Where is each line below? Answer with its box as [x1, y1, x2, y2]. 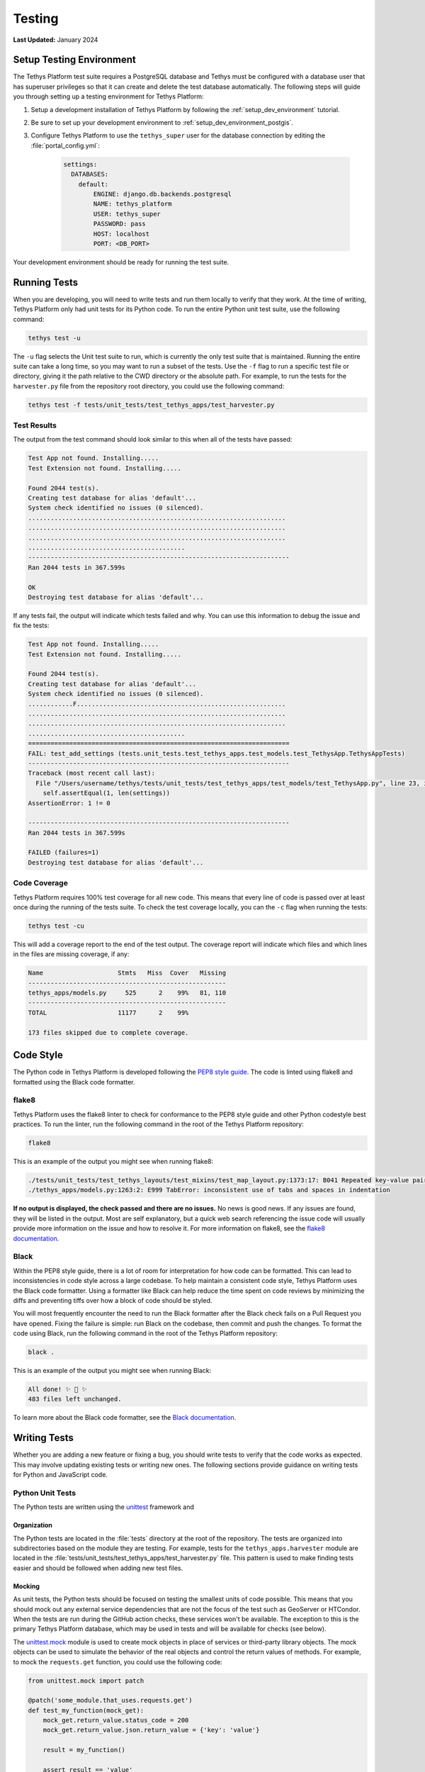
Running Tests [13, 276, 78, 288]
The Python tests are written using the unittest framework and [13, 1503, 195, 1511]
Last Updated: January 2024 [13, 35, 98, 44]
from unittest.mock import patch [28, 1676, 144, 1685]
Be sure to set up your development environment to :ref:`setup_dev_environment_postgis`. [30, 118, 294, 127]
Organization [13, 1521, 52, 1530]
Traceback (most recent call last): [28, 769, 156, 778]
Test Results [13, 420, 57, 430]
